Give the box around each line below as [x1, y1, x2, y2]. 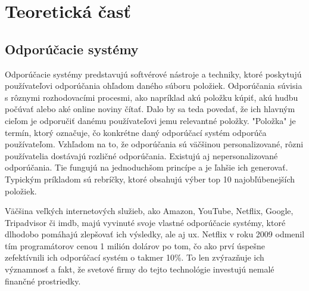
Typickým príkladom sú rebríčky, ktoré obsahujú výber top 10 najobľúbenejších [5, 172, 295, 185]
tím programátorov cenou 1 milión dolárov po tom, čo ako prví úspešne [5, 239, 266, 252]
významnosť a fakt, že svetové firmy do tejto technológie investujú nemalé [5, 263, 274, 275]
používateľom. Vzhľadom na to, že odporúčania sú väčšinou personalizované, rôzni [5, 138, 304, 150]
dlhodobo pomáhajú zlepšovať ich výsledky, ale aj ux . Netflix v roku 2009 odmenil [5, 228, 305, 240]
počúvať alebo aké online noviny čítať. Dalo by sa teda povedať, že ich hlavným [5, 103, 295, 115]
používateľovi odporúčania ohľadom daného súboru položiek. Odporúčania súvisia [5, 79, 302, 92]
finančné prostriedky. [5, 274, 81, 287]
